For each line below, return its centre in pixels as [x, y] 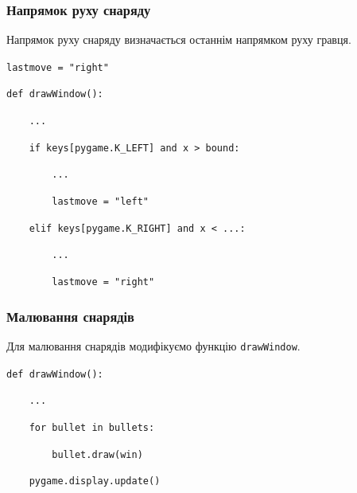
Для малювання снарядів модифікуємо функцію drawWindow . [153, 345]
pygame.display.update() [95, 481]
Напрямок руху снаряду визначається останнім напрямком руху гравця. [179, 39]
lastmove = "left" [100, 202]
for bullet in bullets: [92, 427]
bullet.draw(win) [97, 454]
